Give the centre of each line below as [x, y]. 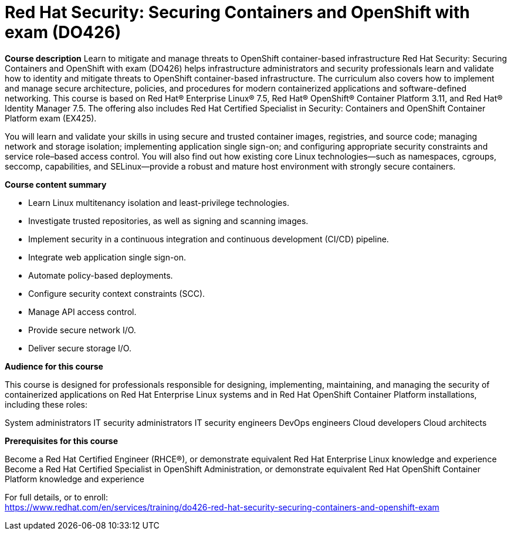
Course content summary [56, 184]
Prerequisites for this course [62, 441]
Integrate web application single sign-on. [107, 257]
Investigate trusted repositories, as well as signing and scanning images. [168, 221]
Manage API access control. [82, 311]
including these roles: [46, 404]
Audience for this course [54, 366]
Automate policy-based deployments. [101, 275]
